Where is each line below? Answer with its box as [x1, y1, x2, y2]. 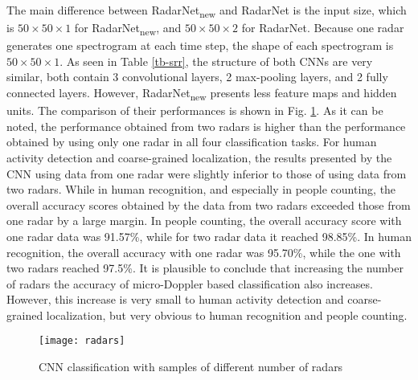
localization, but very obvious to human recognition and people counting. [46, 306, 408, 323]
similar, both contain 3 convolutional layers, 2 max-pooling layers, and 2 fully [6, 68, 388, 85]
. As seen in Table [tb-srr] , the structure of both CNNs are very [59, 52, 373, 69]
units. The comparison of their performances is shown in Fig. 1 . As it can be [6, 102, 383, 119]
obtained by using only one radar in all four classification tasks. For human [6, 133, 377, 150]
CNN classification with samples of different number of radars [39, 358, 343, 375]
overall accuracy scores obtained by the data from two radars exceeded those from [6, 196, 411, 213]
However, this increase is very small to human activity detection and [6, 291, 344, 308]
